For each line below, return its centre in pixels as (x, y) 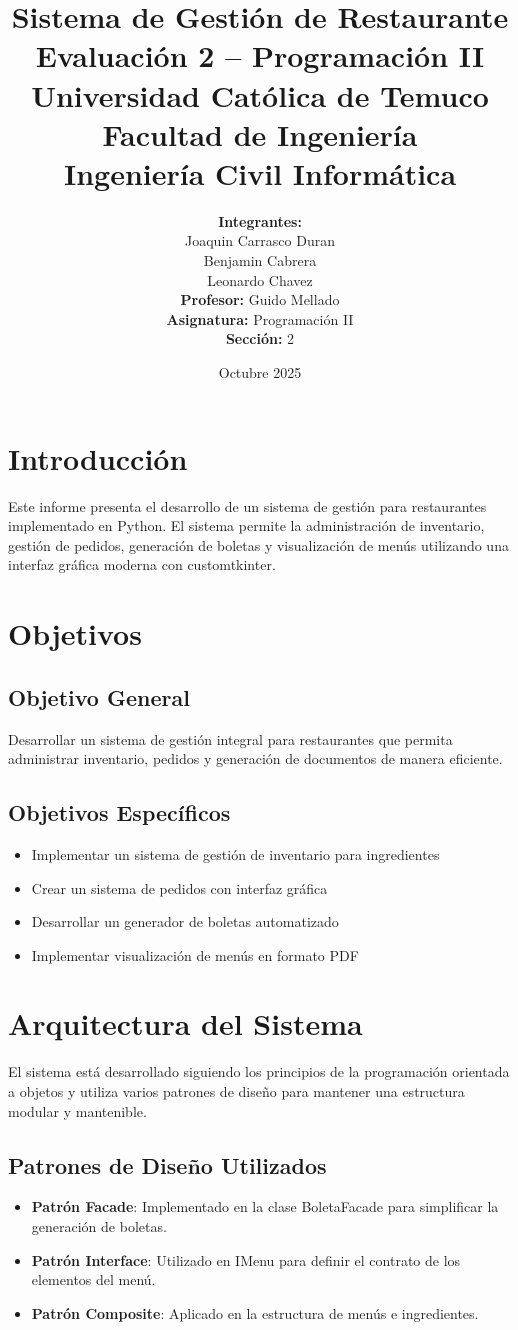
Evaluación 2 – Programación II (260, 55)
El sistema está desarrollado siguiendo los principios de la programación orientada (259, 1071)
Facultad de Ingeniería (260, 133)
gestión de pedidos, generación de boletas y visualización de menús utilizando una (258, 544)
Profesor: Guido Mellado (260, 299)
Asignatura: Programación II (260, 318)
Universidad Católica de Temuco (260, 94)
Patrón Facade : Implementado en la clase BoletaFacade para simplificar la (265, 1206)
